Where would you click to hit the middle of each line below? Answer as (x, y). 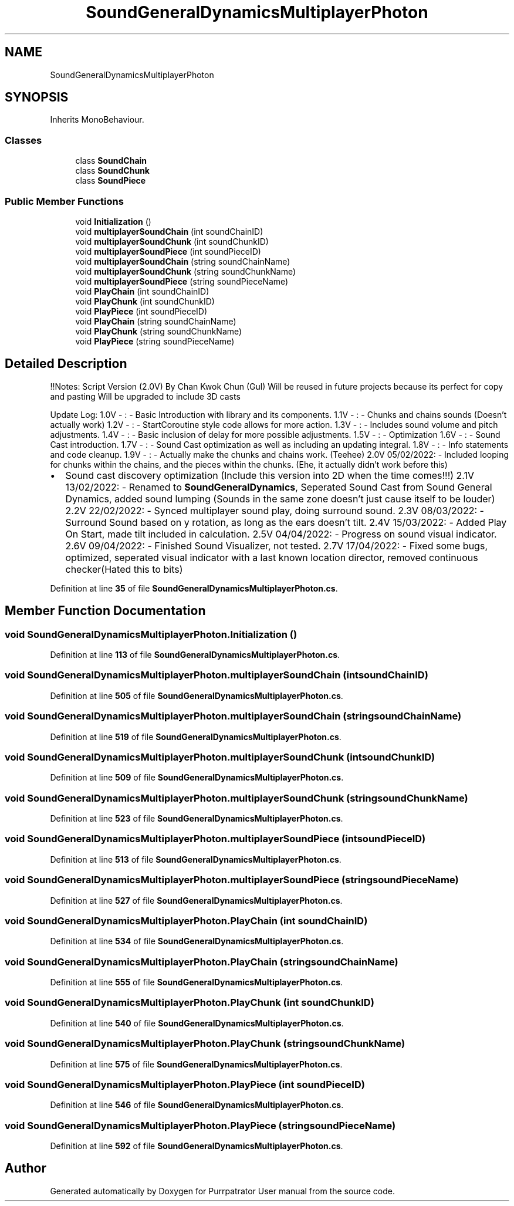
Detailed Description (66, 364)
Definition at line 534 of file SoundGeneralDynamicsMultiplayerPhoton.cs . (197, 941)
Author (26, 1168)
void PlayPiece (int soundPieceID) (141, 311)
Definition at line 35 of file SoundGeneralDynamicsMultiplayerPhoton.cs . (194, 588)
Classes (23, 140)
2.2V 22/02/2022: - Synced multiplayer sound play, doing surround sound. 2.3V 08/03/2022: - (275, 510)
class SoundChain (111, 161)
